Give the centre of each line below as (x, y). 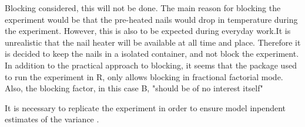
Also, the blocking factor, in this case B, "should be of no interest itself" (134, 88)
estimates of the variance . (52, 119)
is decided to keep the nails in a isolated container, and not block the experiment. (152, 54)
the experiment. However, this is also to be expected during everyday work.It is (148, 31)
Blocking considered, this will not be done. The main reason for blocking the (143, 8)
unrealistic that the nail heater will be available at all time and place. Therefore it (153, 42)
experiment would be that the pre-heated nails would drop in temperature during (151, 19)
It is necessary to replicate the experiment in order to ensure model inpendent (145, 107)
